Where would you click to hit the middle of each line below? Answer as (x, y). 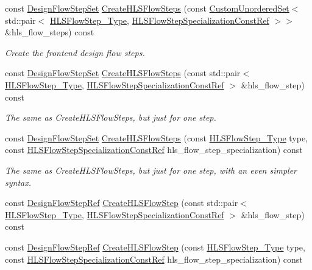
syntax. (18, 182)
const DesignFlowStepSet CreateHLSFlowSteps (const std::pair (123, 73)
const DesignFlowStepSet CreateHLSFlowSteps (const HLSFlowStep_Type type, (156, 137)
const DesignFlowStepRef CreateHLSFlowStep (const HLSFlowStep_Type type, (155, 247)
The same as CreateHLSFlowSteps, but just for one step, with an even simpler (151, 170)
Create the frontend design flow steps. (75, 52)
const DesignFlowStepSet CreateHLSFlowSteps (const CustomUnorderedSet (147, 8)
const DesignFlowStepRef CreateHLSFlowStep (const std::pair (122, 203)
